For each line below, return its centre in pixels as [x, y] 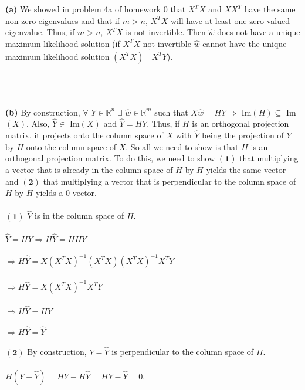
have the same [270, 9]
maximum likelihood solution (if [63, 43]
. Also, [38, 123]
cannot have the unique [245, 43]
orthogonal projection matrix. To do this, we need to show [110, 158]
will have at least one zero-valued [230, 20]
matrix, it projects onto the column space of [84, 135]
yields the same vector [246, 170]
